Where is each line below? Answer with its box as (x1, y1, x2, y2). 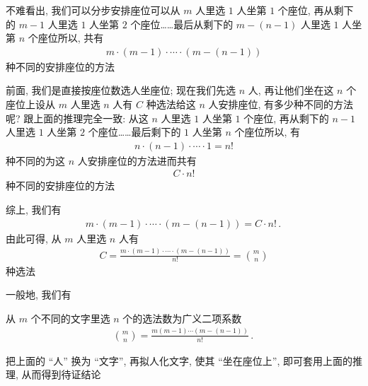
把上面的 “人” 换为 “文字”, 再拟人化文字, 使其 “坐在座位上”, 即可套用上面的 (6, 353, 352, 368)
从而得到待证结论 (21, 367, 101, 382)
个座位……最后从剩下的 (130, 16, 234, 31)
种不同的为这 (6, 153, 65, 168)
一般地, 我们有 (6, 287, 71, 302)
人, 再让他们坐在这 (248, 83, 334, 98)
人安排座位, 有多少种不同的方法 (208, 97, 353, 111)
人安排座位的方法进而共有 (77, 153, 197, 168)
